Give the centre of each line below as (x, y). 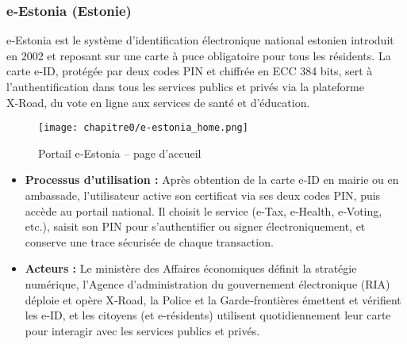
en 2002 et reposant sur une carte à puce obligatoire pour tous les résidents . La (199, 55)
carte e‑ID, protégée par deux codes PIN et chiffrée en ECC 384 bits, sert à (190, 71)
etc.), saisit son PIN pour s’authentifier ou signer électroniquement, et (195, 226)
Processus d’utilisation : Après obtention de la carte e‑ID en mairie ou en (212, 180)
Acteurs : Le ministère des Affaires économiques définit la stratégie (191, 268)
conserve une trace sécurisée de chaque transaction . (149, 241)
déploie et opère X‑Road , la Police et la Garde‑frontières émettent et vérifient (213, 299)
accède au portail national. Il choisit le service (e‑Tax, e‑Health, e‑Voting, (203, 210)
